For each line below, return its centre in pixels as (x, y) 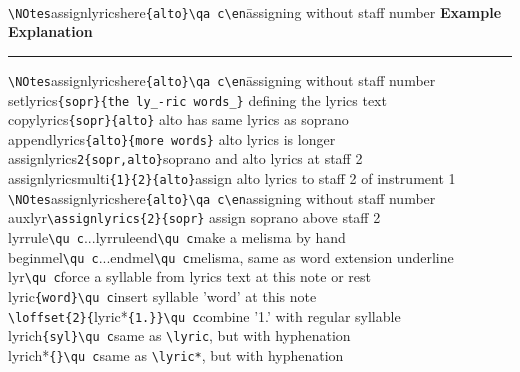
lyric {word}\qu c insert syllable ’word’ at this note (162, 296)
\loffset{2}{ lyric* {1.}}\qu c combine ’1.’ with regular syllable (204, 315)
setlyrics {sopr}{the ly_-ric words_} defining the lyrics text (197, 99)
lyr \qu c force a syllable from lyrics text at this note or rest (189, 276)
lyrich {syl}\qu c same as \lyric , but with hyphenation (179, 335)
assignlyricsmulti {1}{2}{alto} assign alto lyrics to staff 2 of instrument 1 (232, 178)
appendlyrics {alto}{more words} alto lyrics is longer (172, 138)
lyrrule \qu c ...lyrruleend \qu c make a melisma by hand (177, 237)
